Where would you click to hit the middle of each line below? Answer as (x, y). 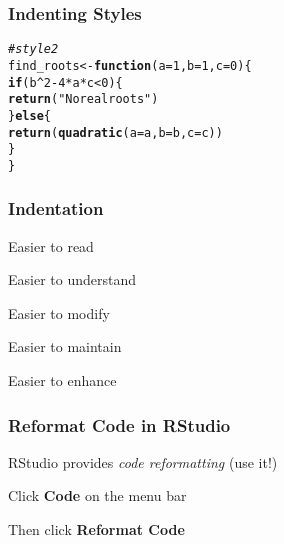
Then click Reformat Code (96, 529)
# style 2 (33, 49)
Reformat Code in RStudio (119, 424)
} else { (29, 115)
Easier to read (51, 245)
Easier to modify (59, 312)
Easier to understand (72, 279)
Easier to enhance (62, 380)
